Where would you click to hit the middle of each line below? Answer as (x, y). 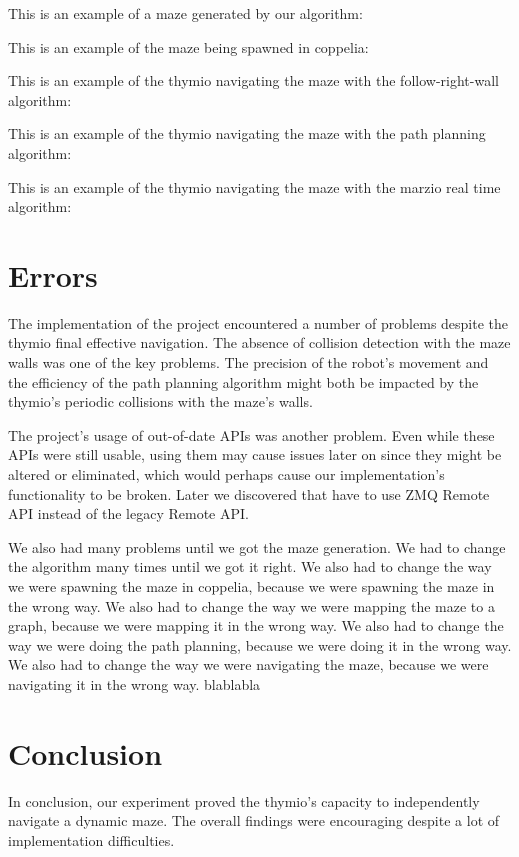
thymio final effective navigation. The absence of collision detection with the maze (259, 342)
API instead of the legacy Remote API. (128, 513)
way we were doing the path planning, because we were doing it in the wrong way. (260, 644)
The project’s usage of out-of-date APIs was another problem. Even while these (251, 434)
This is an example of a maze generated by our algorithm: (185, 13)
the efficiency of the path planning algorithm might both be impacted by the (243, 381)
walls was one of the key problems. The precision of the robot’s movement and (248, 362)
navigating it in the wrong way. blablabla (134, 683)
